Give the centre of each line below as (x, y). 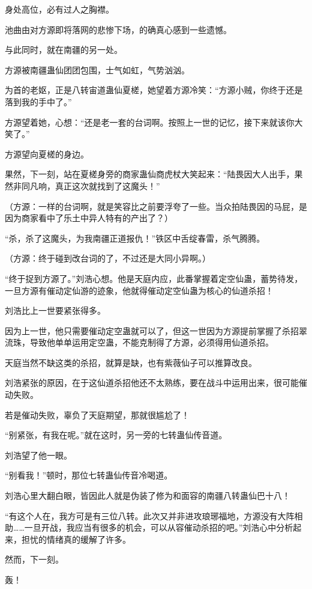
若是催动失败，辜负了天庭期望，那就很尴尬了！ (97, 414)
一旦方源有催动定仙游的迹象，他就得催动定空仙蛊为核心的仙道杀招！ (139, 290)
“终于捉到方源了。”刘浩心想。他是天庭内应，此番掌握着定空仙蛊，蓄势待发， (154, 278)
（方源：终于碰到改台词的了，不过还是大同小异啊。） (108, 258)
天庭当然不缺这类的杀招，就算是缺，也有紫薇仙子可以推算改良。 (131, 362)
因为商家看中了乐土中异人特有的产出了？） (89, 218)
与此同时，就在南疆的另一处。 (64, 50)
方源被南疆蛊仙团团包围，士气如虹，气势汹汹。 (97, 69)
